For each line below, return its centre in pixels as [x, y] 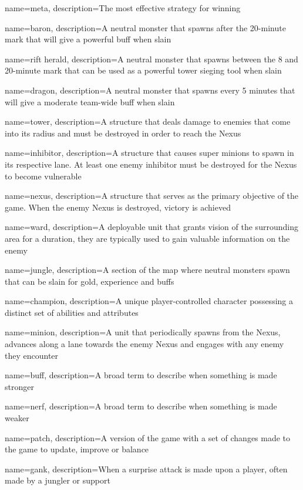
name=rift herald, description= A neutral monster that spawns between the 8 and [151, 59]
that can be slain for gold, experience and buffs [90, 281]
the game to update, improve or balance [77, 449]
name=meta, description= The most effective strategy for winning [123, 8]
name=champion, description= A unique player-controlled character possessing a [149, 301]
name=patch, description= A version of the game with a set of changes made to [148, 437]
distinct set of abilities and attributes [72, 312]
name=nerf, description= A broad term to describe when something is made [141, 406]
